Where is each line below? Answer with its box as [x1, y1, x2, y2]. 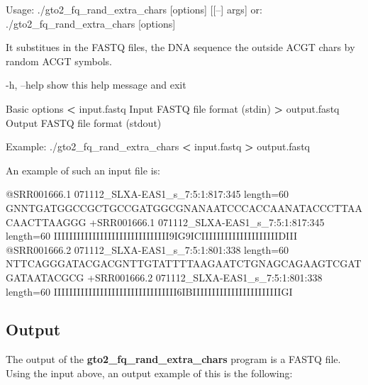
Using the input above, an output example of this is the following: [6, 365, 293, 380]
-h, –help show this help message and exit [6, 77, 186, 92]
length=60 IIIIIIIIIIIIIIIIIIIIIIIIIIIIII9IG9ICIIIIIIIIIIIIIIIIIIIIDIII [6, 228, 298, 243]
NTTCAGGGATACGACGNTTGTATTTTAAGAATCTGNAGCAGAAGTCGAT [6, 256, 362, 271]
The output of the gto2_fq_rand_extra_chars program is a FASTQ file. [6, 352, 341, 367]
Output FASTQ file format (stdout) [6, 115, 162, 130]
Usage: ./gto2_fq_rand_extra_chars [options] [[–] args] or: [6, 2, 262, 16]
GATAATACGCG [6, 269, 84, 284]
